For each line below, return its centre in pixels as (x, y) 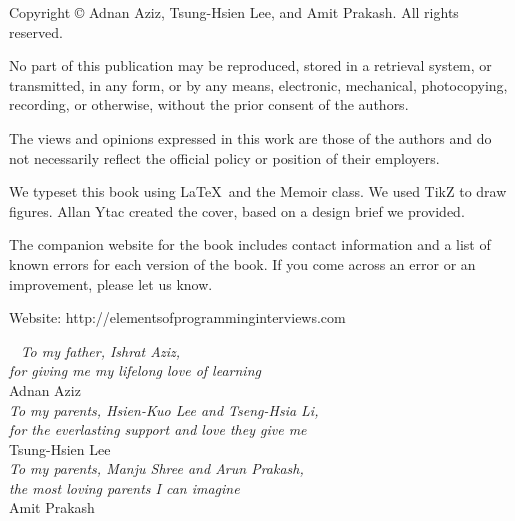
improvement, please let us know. (111, 283)
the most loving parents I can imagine (124, 487)
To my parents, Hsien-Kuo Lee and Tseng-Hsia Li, (164, 409)
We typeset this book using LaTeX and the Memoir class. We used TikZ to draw (258, 191)
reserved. (36, 31)
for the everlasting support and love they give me (158, 429)
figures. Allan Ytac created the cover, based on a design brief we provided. (237, 210)
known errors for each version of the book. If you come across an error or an (242, 263)
